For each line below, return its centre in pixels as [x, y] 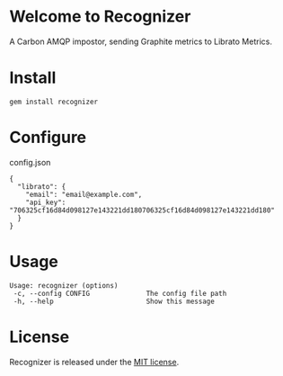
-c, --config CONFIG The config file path [120, 293]
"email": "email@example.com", [84, 194]
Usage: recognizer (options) [64, 285]
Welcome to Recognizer [100, 17]
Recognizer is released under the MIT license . [94, 362]
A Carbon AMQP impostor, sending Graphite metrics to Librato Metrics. [141, 41]
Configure [48, 138]
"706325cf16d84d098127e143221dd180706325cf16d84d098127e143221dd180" [142, 210]
